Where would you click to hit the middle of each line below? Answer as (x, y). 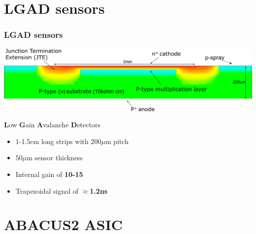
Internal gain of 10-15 (49, 174)
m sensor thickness (55, 158)
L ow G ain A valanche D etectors (52, 125)
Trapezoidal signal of (47, 190)
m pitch (117, 141)
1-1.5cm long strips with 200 (58, 141)
